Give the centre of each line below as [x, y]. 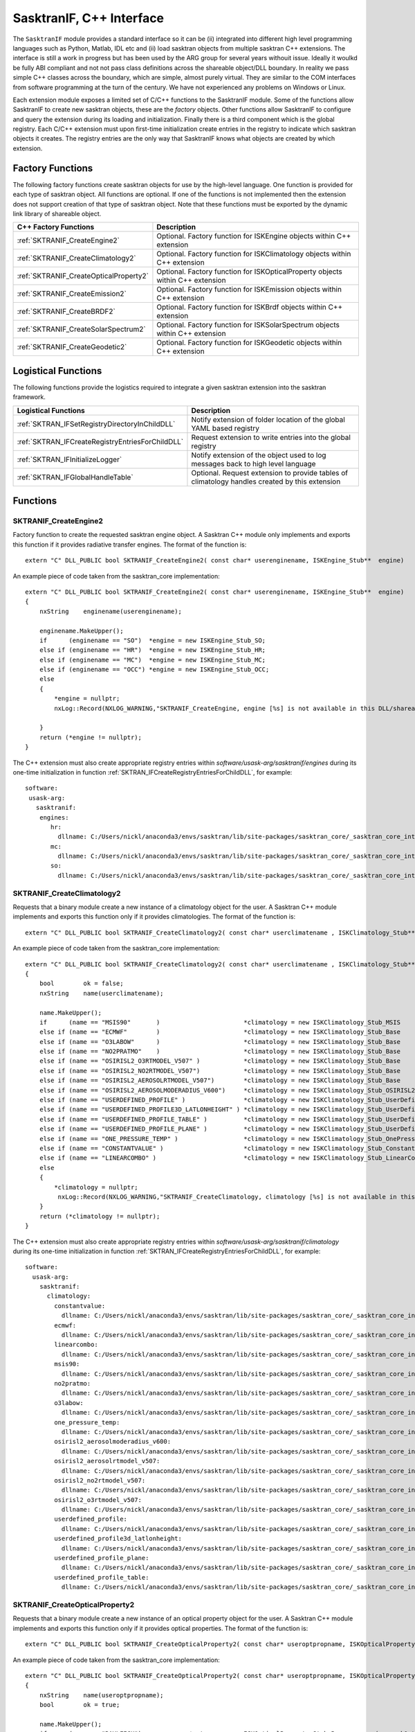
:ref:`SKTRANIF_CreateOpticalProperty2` [83, 276]
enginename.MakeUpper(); [81, 631]
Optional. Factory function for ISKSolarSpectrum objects [248, 325]
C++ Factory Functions [56, 227]
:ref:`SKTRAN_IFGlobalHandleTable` [75, 477]
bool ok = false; [81, 983]
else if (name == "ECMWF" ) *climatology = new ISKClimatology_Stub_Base [220, 1032]
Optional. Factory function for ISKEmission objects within [249, 290]
